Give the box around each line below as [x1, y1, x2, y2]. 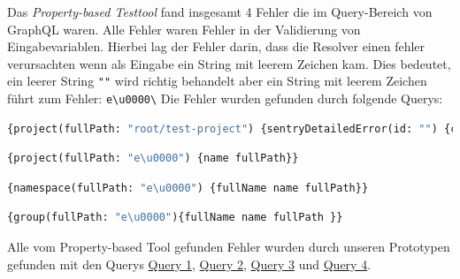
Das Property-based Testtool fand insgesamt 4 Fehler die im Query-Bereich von [7, 3, 433, 20]
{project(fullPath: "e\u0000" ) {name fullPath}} [7, 152, 299, 165]
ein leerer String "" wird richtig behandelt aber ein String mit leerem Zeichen [7, 72, 427, 90]
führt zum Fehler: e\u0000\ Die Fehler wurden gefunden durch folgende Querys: [7, 89, 443, 108]
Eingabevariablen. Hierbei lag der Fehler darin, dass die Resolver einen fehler [7, 37, 425, 56]
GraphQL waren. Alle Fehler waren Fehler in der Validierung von [7, 19, 361, 38]
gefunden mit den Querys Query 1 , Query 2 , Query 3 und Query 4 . [7, 254, 372, 273]
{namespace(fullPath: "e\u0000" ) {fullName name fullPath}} [7, 181, 369, 194]
